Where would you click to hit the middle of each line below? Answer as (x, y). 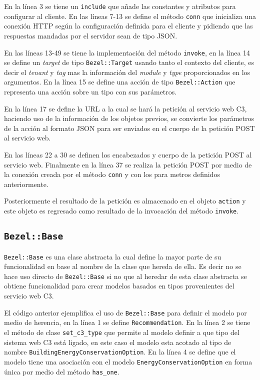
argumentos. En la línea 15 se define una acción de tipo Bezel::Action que (120, 82)
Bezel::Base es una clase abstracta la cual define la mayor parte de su (113, 256)
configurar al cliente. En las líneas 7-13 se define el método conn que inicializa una (130, 16)
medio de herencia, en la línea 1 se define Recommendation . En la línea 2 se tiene (127, 322)
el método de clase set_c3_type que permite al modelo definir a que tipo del (122, 332)
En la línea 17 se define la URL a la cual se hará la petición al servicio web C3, (125, 108)
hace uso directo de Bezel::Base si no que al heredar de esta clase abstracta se (125, 276)
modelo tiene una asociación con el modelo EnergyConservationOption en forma (128, 361)
